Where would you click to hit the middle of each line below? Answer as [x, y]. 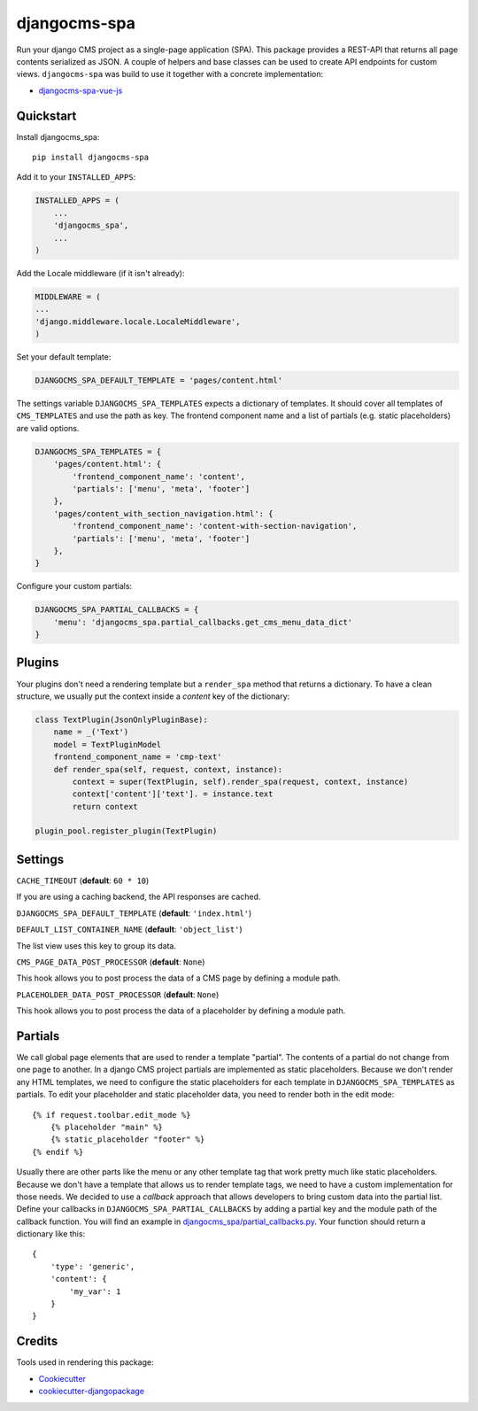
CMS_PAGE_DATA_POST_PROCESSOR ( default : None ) [111, 962]
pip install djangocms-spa [91, 158]
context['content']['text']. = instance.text [173, 794]
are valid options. [48, 428]
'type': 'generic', [93, 1266]
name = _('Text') [91, 732]
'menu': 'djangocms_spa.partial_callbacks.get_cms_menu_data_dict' [203, 622]
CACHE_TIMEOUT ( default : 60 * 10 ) [83, 880]
